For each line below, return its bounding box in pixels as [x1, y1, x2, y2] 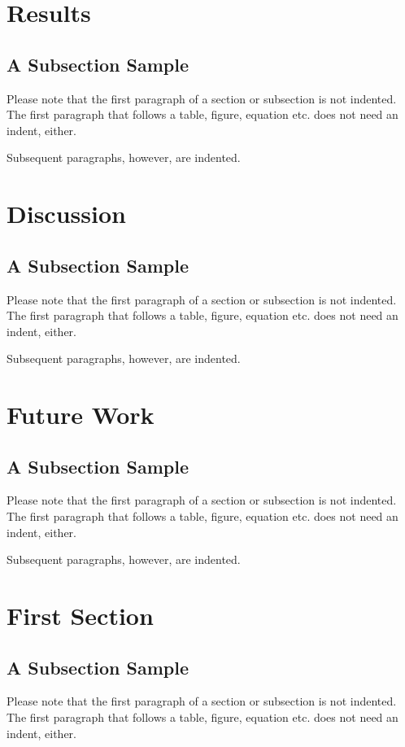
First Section [7, 599, 154, 632]
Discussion [7, 197, 126, 230]
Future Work [7, 398, 155, 431]
